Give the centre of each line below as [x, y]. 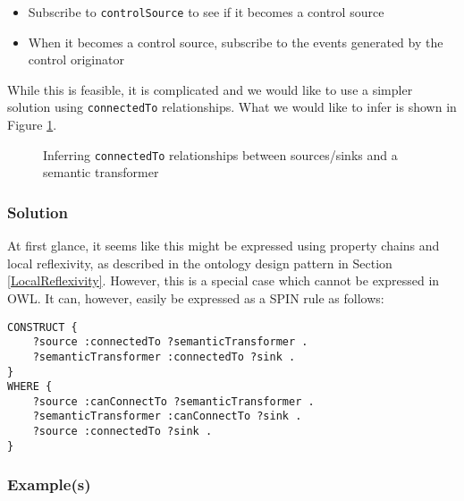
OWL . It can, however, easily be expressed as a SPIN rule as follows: [196, 297]
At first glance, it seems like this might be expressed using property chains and [224, 246]
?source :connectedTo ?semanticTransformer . [170, 342]
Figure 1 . [32, 125]
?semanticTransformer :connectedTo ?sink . [164, 357]
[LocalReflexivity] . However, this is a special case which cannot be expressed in [224, 280]
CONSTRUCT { [42, 327]
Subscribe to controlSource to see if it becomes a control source [206, 12]
